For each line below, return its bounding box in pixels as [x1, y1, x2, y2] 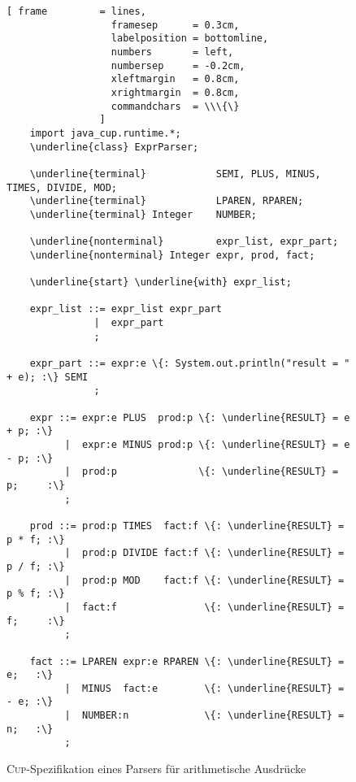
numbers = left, [111, 46, 234, 58]
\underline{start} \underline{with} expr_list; [29, 276, 292, 289]
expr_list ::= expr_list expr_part [29, 303, 222, 315]
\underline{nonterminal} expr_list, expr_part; [29, 236, 339, 248]
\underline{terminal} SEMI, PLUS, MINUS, [29, 167, 321, 180]
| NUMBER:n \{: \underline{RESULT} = [64, 710, 345, 722]
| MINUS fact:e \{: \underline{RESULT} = [64, 682, 345, 694]
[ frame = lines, [7, 6, 146, 17]
